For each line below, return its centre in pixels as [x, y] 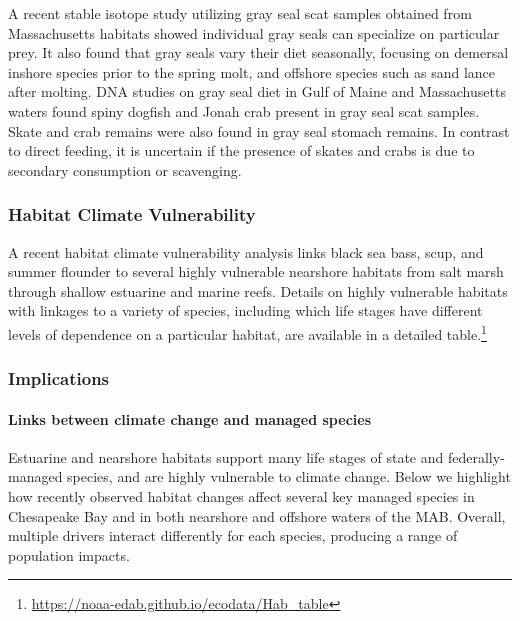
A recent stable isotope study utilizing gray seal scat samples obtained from [240, 13]
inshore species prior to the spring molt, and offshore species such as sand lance [252, 71]
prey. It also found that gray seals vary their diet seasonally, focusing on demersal [258, 52]
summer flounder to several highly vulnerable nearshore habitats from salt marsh [256, 271]
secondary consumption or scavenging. [125, 169]
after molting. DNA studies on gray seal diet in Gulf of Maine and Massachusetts [257, 91]
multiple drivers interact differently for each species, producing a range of [233, 535]
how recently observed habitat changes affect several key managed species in [241, 496]
